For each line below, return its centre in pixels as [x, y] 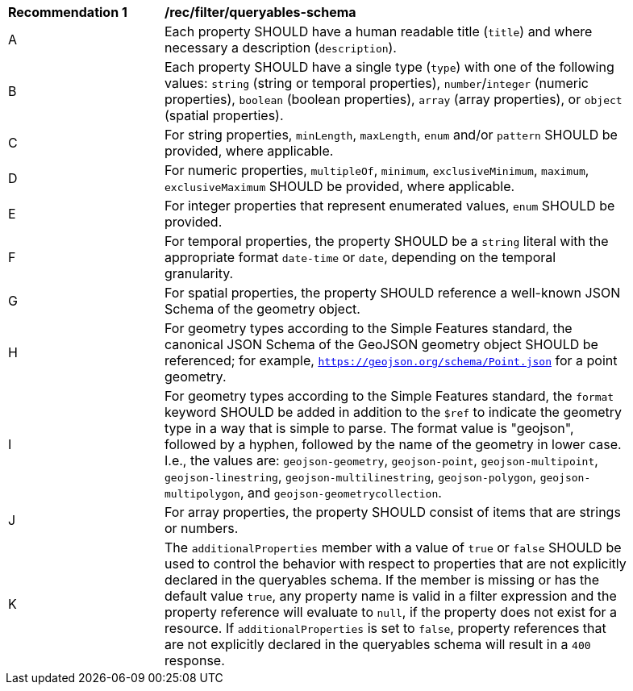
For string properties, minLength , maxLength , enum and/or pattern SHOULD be [391, 135]
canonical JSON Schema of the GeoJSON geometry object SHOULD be [381, 344]
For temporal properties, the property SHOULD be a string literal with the [387, 241]
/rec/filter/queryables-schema [260, 12]
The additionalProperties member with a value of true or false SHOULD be [393, 547]
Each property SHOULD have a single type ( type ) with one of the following [389, 67]
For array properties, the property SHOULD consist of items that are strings [393, 512]
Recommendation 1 [68, 12]
